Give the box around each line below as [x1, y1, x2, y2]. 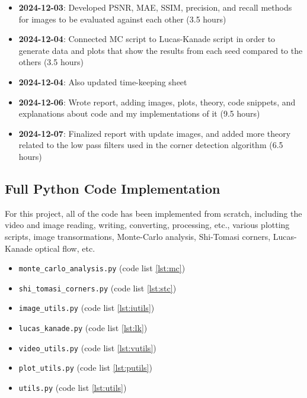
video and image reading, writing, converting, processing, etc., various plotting [5, 219, 290, 231]
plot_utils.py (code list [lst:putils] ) [18, 361, 152, 374]
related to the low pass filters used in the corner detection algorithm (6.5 [18, 139, 283, 151]
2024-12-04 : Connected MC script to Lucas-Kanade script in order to [18, 33, 276, 45]
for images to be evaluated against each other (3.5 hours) [18, 12, 226, 25]
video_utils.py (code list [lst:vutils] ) [18, 341, 156, 354]
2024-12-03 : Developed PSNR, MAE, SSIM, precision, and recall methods [18, 1, 292, 13]
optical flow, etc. [35, 242, 95, 254]
